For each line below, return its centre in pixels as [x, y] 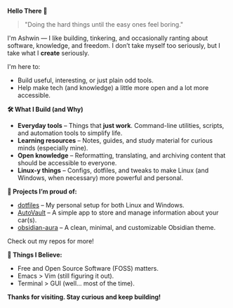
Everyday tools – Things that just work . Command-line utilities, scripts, [121, 126]
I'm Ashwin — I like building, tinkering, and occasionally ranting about [108, 38]
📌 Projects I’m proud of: [42, 191]
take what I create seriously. [48, 53]
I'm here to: [24, 66]
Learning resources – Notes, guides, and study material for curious [115, 140]
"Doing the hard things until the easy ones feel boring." [104, 24]
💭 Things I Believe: [35, 255]
